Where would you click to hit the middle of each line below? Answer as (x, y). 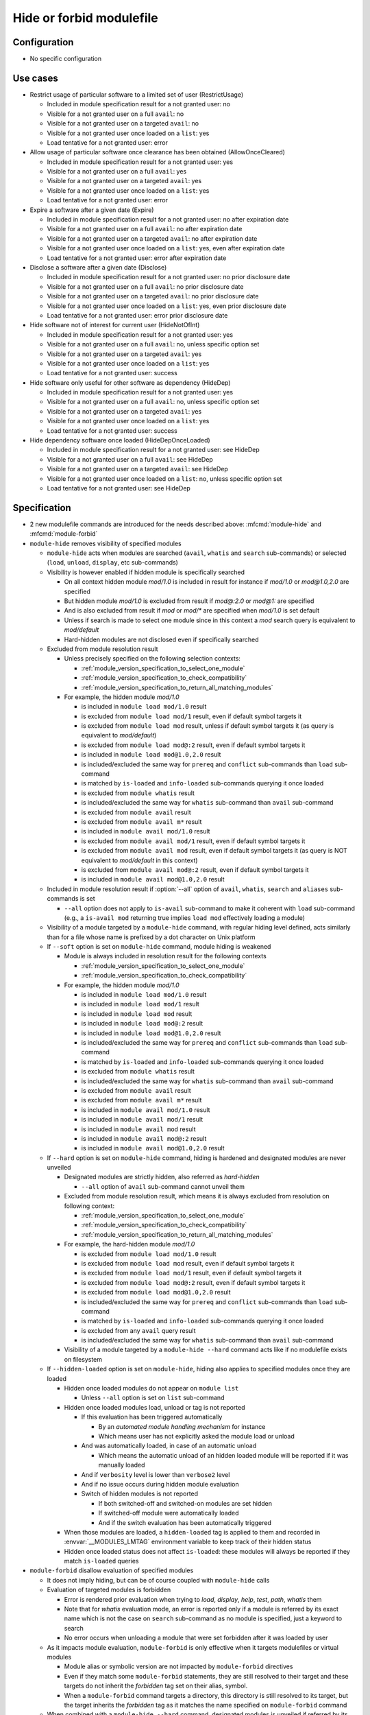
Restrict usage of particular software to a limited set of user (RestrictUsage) (137, 94)
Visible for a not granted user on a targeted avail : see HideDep (138, 469)
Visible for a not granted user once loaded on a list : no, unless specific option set (164, 478)
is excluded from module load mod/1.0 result (149, 1254)
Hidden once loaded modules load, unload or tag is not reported (155, 1407)
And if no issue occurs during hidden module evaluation (160, 1484)
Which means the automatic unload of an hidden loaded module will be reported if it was (223, 1455)
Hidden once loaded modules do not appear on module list (151, 1388)
